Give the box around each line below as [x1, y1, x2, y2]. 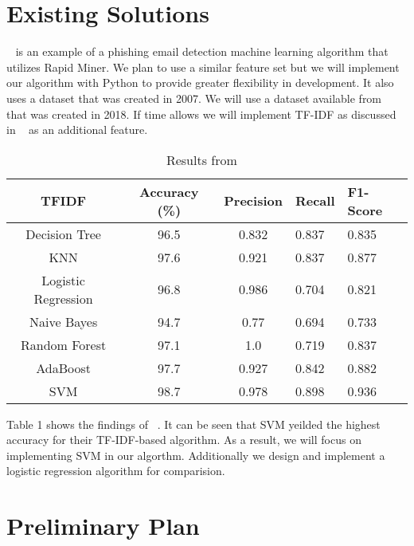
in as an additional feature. [6, 121, 148, 138]
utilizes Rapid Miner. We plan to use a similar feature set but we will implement [6, 58, 400, 75]
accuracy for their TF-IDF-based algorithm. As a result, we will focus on [6, 431, 361, 448]
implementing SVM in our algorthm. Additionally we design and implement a [6, 446, 385, 463]
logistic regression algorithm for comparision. [6, 462, 225, 479]
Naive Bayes [29, 312, 98, 331]
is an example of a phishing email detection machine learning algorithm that [15, 43, 389, 60]
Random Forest [20, 335, 107, 354]
